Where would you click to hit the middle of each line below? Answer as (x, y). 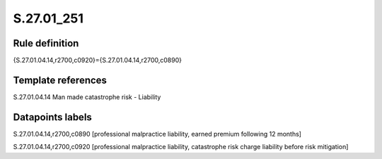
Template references (60, 80)
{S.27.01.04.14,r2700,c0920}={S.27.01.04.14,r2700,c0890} (98, 61)
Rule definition (46, 43)
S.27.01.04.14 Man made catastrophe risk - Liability (87, 97)
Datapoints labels (52, 117)
